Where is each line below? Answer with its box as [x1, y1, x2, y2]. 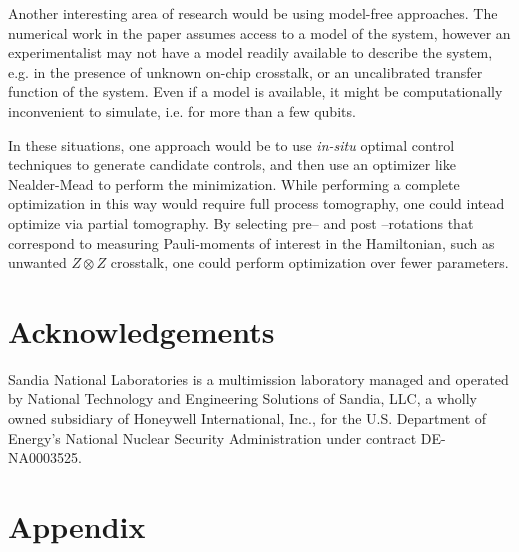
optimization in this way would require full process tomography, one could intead [8, 193, 505, 214]
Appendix [8, 506, 146, 546]
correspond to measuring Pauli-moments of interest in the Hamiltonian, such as [8, 232, 495, 253]
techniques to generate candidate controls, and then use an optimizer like [8, 154, 456, 175]
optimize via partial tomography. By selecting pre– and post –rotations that [8, 212, 474, 233]
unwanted [8, 252, 67, 273]
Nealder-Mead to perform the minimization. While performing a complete [8, 173, 460, 194]
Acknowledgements [8, 310, 275, 351]
